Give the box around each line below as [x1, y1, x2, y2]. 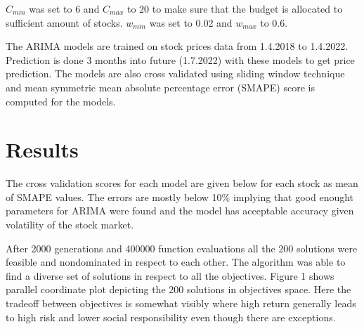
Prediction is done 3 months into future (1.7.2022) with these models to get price [6, 52, 355, 67]
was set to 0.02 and [149, 15, 233, 30]
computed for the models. [6, 93, 116, 108]
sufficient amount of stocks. [6, 15, 123, 30]
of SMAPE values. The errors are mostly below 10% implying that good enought [6, 189, 354, 204]
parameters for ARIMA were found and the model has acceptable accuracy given [6, 203, 354, 218]
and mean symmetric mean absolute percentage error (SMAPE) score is [6, 79, 315, 94]
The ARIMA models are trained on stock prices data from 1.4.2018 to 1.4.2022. [6, 39, 349, 53]
